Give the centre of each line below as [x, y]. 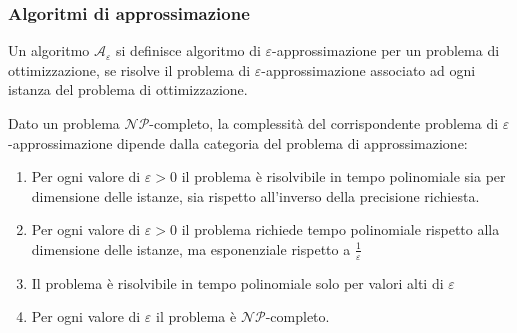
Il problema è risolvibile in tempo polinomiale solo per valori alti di [237, 282]
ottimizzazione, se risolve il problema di [129, 69]
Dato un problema [64, 123]
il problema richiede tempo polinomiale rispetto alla [340, 229]
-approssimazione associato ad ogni [368, 69]
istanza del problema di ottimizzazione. [128, 89]
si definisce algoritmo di [188, 50]
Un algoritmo [49, 50]
